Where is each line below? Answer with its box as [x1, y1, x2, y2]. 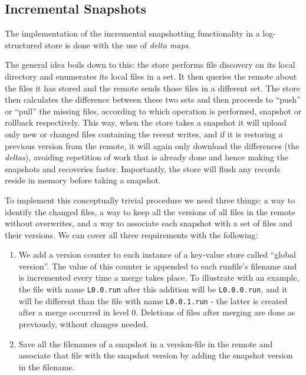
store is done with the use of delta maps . [44, 38, 191, 51]
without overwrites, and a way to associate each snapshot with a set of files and [5, 217, 292, 229]
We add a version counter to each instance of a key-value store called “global [18, 248, 296, 261]
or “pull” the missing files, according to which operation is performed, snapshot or [5, 104, 302, 117]
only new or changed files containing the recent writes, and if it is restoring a [5, 127, 283, 140]
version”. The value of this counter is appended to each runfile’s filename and [18, 259, 297, 272]
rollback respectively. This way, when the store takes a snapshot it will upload [5, 116, 287, 129]
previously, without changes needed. [18, 317, 149, 330]
